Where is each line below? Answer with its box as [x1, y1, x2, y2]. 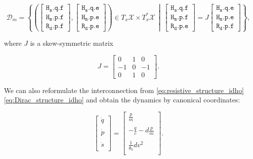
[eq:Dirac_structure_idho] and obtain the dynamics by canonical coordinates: [4, 95, 240, 105]
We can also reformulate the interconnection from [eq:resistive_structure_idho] [4, 85, 244, 95]
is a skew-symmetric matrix [30, 38, 114, 48]
